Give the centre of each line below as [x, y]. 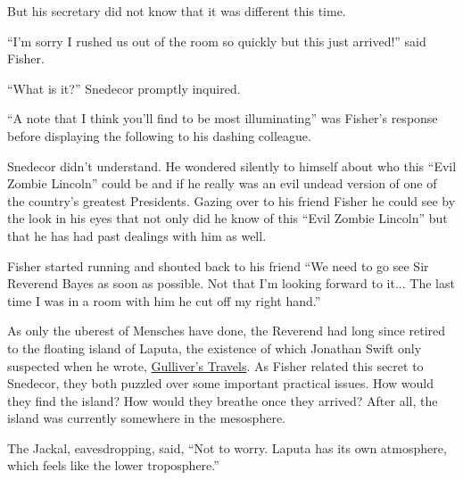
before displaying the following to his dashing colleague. [159, 135]
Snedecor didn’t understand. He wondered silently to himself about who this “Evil [232, 166]
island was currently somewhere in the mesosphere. [147, 418]
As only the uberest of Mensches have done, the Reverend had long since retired [227, 331]
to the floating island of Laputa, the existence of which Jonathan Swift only [215, 348]
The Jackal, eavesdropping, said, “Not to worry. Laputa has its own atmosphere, [227, 447]
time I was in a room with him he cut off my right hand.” [164, 300]
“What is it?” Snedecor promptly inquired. [124, 88]
